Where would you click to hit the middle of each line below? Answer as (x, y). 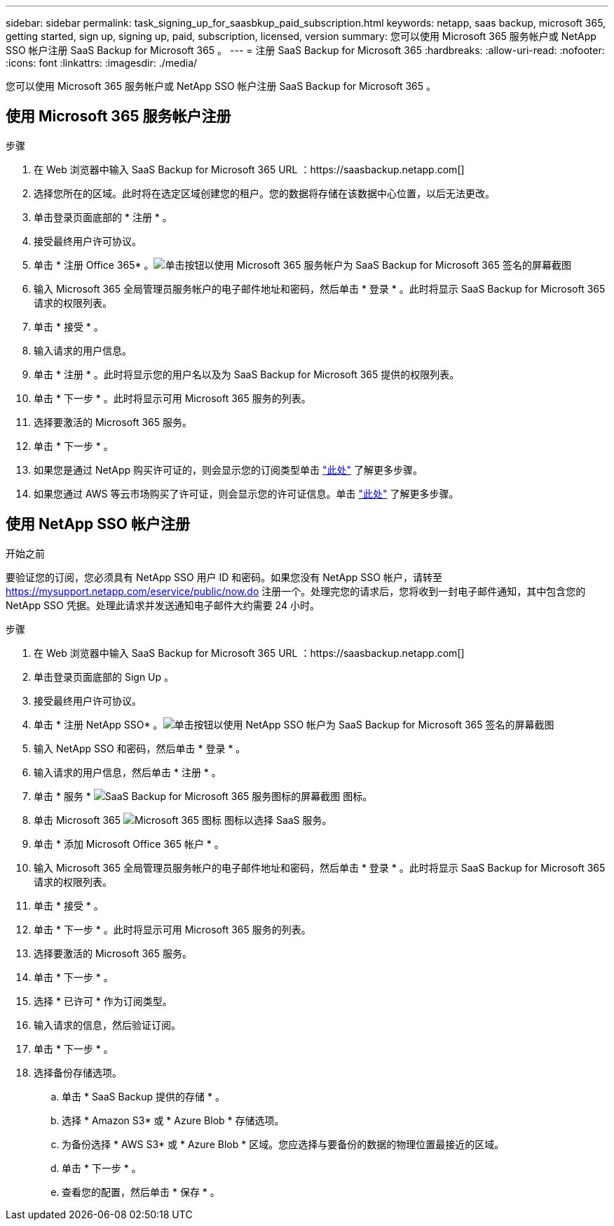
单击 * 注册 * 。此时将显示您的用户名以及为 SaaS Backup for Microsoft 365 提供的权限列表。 (247, 374)
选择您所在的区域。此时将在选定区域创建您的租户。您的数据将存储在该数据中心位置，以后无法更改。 (264, 193)
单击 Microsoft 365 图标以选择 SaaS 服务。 (183, 820)
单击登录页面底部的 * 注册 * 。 (103, 217)
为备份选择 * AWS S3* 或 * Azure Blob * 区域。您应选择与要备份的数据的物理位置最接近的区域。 (283, 1144)
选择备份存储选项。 (78, 1072)
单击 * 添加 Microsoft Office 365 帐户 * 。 (129, 844)
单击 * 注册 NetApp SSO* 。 (98, 724)
